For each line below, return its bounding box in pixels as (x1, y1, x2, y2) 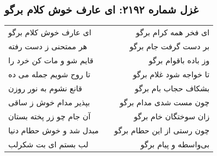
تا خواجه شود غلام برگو (133, 69, 210, 80)
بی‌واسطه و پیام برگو (140, 139, 210, 150)
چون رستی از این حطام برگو (114, 125, 210, 136)
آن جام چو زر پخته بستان (8, 111, 91, 122)
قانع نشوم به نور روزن (8, 83, 83, 94)
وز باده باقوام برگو (149, 55, 210, 66)
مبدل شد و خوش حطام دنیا (8, 125, 99, 136)
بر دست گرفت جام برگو (129, 41, 210, 52)
